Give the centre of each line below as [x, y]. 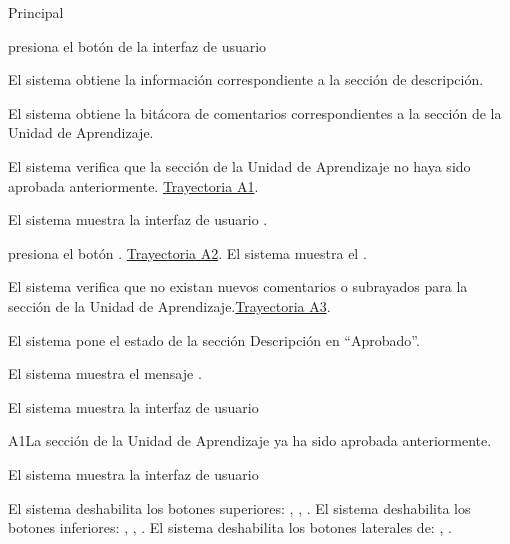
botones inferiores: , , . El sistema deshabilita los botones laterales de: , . [230, 527]
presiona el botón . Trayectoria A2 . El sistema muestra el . [187, 252]
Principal [36, 12]
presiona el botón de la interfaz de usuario [137, 45]
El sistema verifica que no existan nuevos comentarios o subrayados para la [238, 286]
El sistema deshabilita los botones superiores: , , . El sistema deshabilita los [239, 507]
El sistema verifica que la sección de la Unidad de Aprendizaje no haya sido [239, 165]
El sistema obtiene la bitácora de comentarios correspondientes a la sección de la [255, 112]
